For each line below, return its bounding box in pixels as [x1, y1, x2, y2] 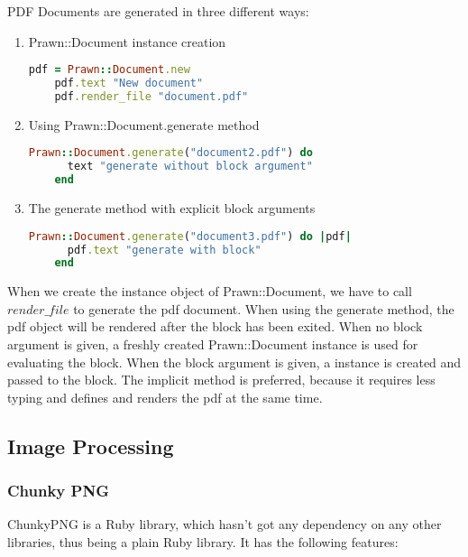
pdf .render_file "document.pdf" [54, 89, 249, 103]
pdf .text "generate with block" [67, 243, 262, 256]
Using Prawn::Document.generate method [28, 115, 260, 134]
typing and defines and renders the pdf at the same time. [7, 387, 323, 406]
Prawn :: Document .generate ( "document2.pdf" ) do [28, 146, 313, 160]
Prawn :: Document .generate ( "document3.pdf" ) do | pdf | [28, 229, 352, 243]
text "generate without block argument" [67, 160, 313, 173]
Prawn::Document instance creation [28, 32, 226, 51]
